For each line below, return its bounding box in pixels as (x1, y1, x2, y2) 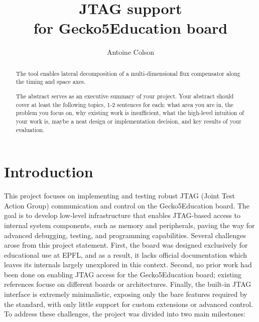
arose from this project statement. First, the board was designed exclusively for (4, 240, 248, 250)
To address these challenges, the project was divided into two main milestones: (4, 308, 245, 319)
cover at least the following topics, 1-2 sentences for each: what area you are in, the (16, 100, 233, 109)
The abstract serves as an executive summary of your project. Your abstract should (16, 91, 234, 100)
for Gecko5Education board (33, 18, 228, 38)
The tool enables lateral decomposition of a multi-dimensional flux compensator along (16, 69, 240, 77)
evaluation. (16, 125, 45, 134)
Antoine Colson (106, 47, 155, 57)
